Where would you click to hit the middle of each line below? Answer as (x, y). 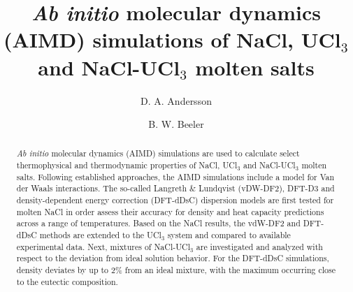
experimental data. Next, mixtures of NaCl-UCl (103, 246)
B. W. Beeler (176, 124)
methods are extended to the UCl (100, 235)
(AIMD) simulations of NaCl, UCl (172, 39)
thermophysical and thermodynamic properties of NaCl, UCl (127, 165)
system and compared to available (229, 235)
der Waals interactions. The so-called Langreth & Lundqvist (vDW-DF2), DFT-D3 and (175, 188)
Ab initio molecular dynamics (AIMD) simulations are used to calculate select (158, 153)
